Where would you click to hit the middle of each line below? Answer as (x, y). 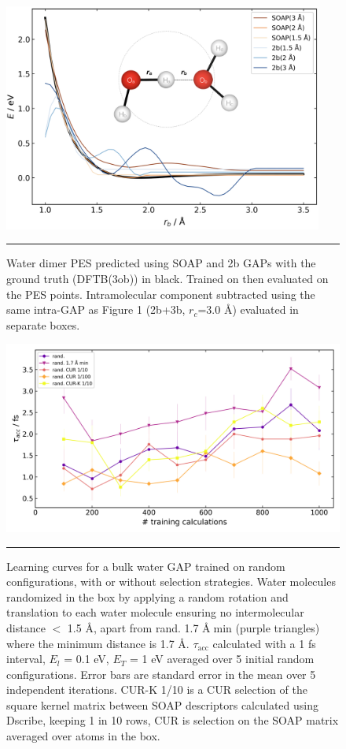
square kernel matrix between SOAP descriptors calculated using (162, 704)
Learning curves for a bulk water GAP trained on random (146, 566)
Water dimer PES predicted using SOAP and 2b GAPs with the (161, 263)
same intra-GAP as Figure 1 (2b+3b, (96, 309)
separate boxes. (43, 324)
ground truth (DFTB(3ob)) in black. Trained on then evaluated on (167, 279)
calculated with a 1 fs (264, 643)
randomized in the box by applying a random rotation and (147, 596)
